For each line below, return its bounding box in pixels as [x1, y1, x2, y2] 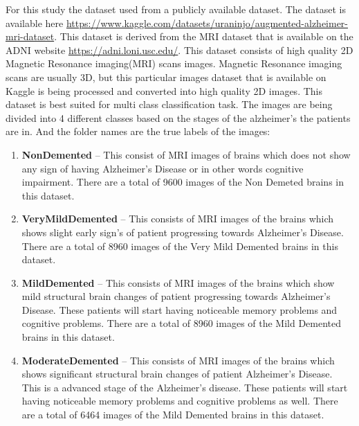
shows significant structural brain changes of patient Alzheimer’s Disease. [21, 366, 333, 381]
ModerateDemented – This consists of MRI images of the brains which [21, 353, 335, 367]
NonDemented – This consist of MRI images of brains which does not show [21, 147, 351, 161]
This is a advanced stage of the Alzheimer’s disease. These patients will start [21, 380, 348, 394]
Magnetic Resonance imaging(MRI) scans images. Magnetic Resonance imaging [6, 56, 342, 71]
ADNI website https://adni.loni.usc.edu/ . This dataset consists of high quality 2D [6, 42, 353, 57]
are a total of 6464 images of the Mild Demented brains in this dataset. [21, 407, 324, 422]
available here [6, 15, 64, 30]
